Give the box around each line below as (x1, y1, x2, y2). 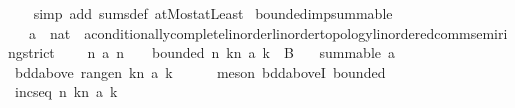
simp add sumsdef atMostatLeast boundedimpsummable (33, 3, 393, 23)
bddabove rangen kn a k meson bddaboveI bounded (14, 61, 386, 82)
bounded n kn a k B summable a (152, 42, 395, 63)
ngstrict (8, 42, 55, 63)
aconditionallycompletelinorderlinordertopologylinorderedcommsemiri (84, 22, 508, 43)
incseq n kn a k (14, 81, 118, 102)
